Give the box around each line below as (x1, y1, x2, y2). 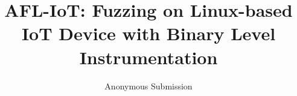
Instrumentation (79, 44, 218, 69)
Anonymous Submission (104, 79, 193, 92)
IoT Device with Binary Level (21, 21, 276, 46)
